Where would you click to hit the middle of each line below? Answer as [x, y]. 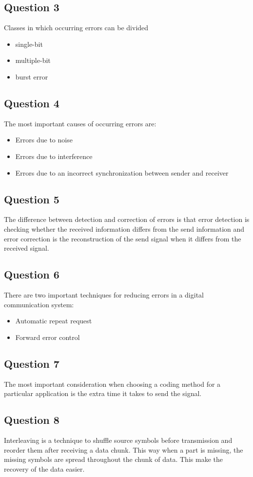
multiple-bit [33, 60]
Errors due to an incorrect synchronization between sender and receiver [122, 172]
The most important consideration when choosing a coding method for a [112, 384]
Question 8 [32, 420]
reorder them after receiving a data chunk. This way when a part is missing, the [124, 449]
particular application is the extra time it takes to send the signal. [103, 393]
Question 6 [32, 274]
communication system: [39, 304]
